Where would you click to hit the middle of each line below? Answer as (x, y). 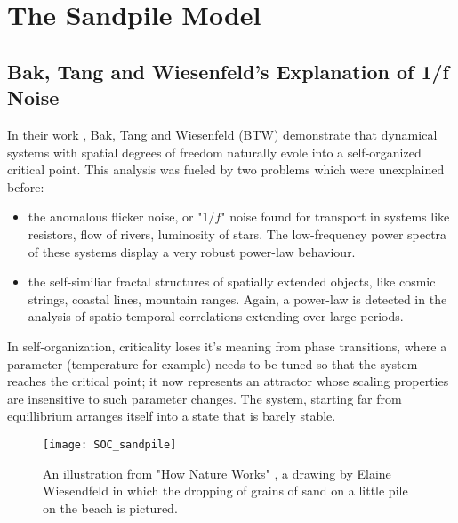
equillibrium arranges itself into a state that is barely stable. (172, 416)
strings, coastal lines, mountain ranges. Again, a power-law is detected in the (237, 298)
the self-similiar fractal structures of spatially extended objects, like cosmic (232, 282)
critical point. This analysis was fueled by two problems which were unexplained (226, 169)
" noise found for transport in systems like (335, 217)
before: (26, 186)
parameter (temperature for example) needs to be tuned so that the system (213, 363)
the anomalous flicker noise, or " (115, 217)
